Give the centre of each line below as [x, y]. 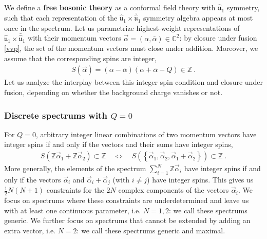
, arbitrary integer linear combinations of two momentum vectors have [146, 134]
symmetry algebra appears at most [198, 18]
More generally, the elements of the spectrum [75, 168]
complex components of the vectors [174, 190]
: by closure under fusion [218, 38]
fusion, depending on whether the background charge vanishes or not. [113, 92]
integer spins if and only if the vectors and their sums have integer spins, [119, 144]
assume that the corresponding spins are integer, [80, 58]
